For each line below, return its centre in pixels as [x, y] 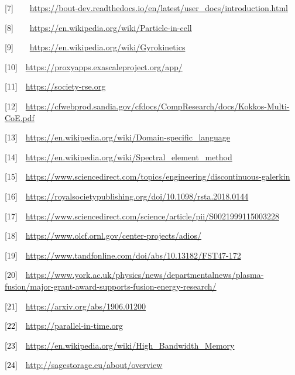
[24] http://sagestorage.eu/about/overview [84, 365]
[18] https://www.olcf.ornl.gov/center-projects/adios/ [103, 235]
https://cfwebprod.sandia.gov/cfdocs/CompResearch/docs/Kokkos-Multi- [157, 106]
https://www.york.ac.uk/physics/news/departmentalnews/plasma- [145, 275]
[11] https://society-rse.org [55, 86]
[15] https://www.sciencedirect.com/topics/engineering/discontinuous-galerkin [147, 176]
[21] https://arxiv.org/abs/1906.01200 [76, 306]
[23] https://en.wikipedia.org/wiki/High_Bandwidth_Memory [120, 345]
